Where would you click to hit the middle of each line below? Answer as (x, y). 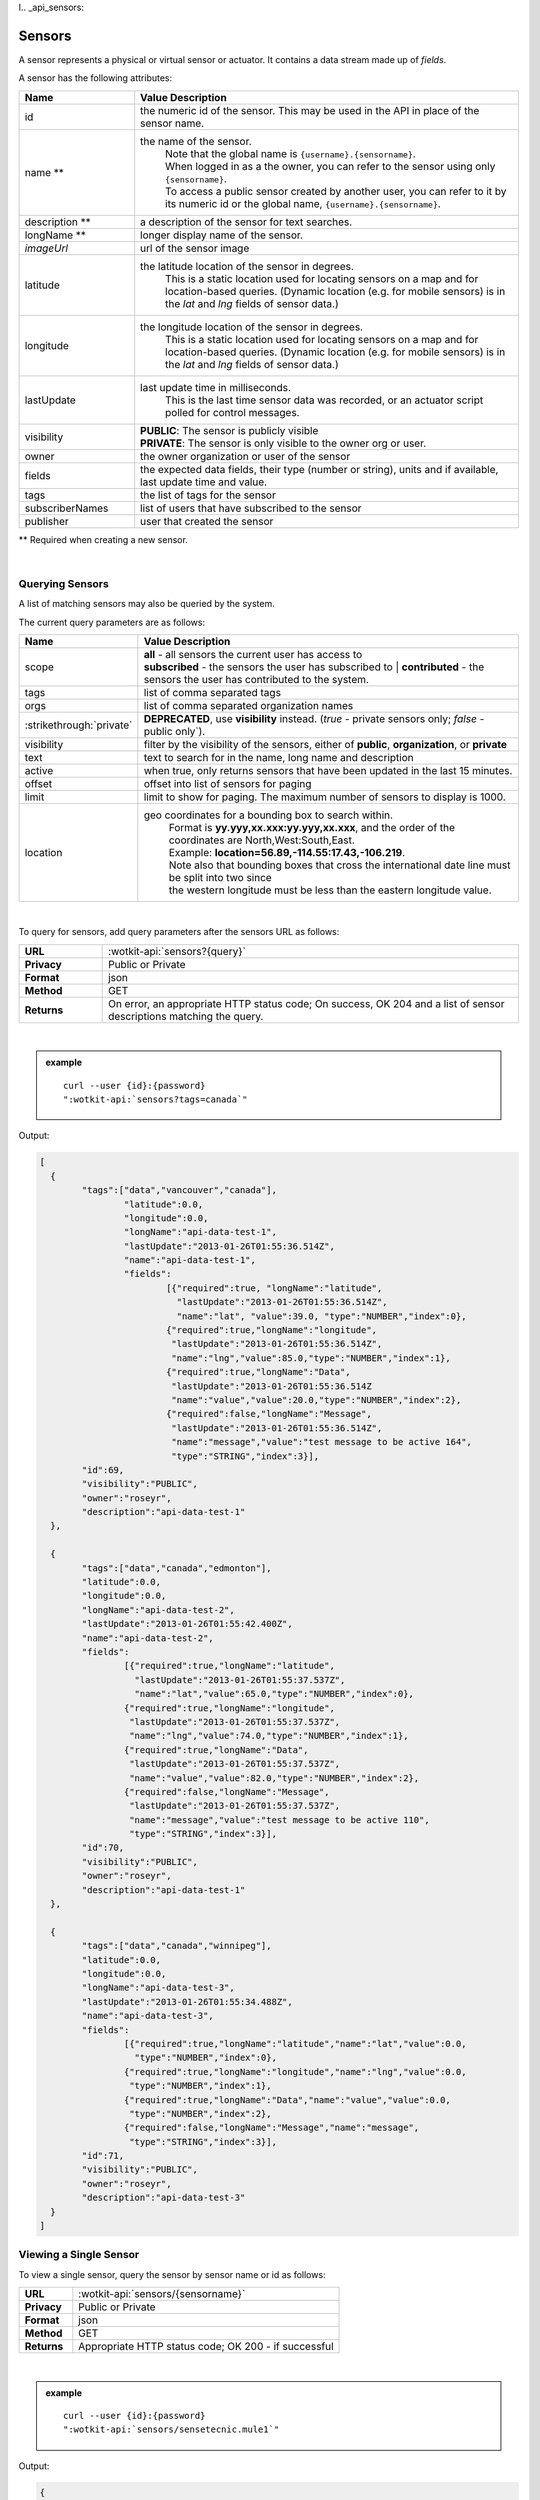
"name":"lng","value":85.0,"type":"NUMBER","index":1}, (311, 1358)
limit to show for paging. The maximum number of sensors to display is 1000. (325, 797)
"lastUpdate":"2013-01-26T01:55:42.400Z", (187, 1624)
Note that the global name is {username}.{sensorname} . (291, 153)
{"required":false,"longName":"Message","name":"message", (271, 2128)
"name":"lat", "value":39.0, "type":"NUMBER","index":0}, (321, 1316)
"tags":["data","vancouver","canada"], (179, 1190)
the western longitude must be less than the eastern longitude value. (330, 890)
